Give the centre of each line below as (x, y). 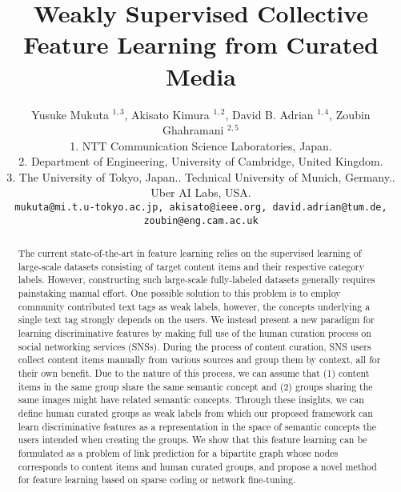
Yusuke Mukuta (70, 114)
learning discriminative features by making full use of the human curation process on (194, 333)
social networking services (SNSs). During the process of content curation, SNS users (194, 346)
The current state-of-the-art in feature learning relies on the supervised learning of (190, 253)
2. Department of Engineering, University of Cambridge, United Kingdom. (201, 161)
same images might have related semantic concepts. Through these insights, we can (191, 400)
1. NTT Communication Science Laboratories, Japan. (201, 145)
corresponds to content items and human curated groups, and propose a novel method (197, 466)
